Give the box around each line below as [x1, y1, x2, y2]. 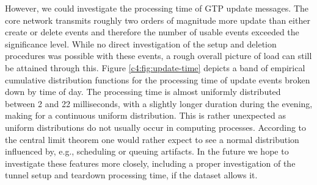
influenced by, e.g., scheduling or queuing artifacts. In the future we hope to [5, 145, 289, 158]
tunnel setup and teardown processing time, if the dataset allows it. [5, 169, 258, 181]
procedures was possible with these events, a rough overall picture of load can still [5, 49, 312, 62]
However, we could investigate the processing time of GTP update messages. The [5, 2, 308, 14]
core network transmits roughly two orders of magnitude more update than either [5, 13, 310, 26]
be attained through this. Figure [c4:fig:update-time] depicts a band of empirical [5, 61, 305, 74]
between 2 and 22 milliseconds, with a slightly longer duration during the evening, [5, 97, 313, 110]
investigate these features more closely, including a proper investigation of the [5, 156, 296, 169]
